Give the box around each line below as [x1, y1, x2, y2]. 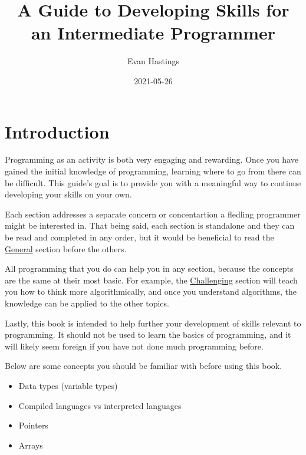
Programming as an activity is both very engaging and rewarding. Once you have [5, 153, 298, 166]
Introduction [5, 119, 110, 143]
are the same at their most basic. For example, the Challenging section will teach [5, 273, 298, 286]
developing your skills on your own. [5, 188, 132, 200]
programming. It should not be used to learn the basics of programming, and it [5, 328, 291, 341]
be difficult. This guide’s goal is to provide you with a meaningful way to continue [5, 176, 301, 189]
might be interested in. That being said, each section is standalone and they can [5, 219, 295, 232]
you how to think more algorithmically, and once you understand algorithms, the [5, 285, 297, 298]
